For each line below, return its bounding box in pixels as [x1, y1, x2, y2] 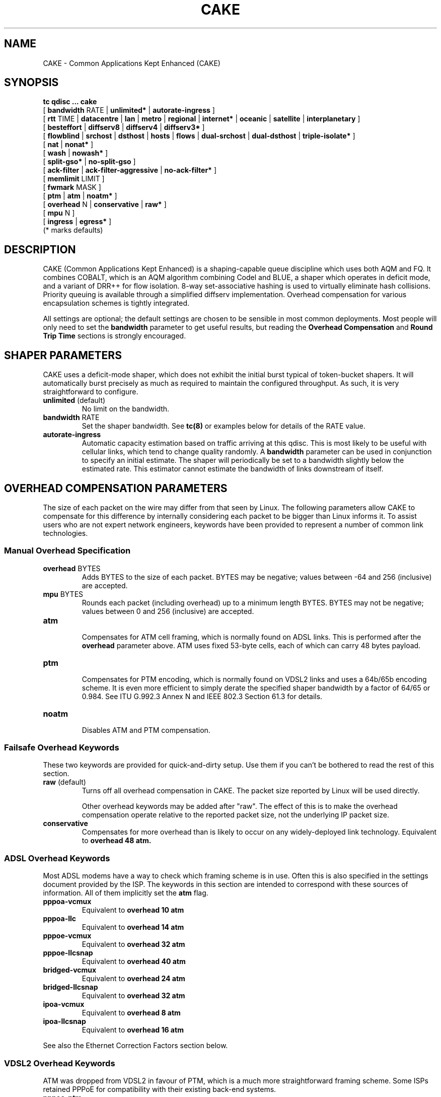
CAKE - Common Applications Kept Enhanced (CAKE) [43, 58, 220, 67]
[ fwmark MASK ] [43, 183, 101, 192]
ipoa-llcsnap [43, 1017, 86, 1026]
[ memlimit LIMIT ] [43, 174, 105, 183]
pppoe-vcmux [43, 931, 92, 940]
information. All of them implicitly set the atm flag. [43, 888, 208, 898]
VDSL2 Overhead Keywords [4, 1058, 115, 1068]
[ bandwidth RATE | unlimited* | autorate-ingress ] [43, 106, 215, 115]
